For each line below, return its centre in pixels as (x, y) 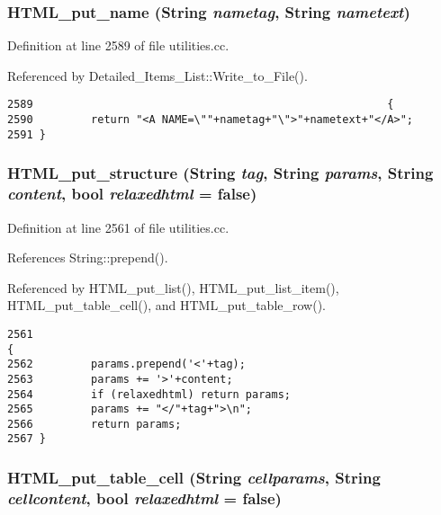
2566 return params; (94, 424)
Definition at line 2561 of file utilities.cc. (118, 227)
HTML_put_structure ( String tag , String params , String (220, 173)
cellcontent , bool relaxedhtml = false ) (144, 497)
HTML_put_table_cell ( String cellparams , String (194, 478)
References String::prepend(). (88, 257)
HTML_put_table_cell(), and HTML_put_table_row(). (166, 305)
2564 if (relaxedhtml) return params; (149, 394)
